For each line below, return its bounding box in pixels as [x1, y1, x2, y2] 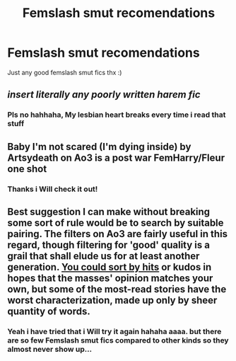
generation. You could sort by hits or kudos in [7, 260, 212, 273]
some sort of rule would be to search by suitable [7, 217, 224, 229]
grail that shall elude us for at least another [7, 250, 200, 262]
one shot [7, 163, 47, 175]
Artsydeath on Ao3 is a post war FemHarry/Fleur [7, 151, 225, 164]
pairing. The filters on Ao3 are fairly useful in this [7, 228, 228, 240]
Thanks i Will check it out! [7, 184, 98, 194]
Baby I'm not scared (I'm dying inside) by [7, 140, 191, 153]
